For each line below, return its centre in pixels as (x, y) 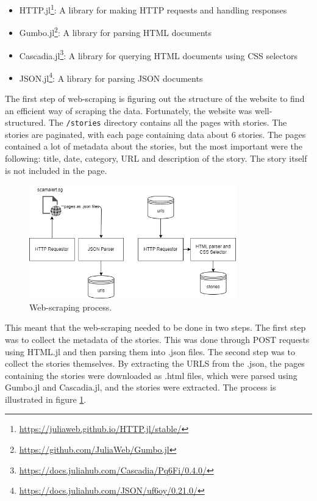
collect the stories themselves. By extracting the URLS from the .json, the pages (155, 363)
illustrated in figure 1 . (46, 399)
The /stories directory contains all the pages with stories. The (168, 122)
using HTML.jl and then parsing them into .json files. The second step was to (150, 351)
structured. (26, 122)
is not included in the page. (56, 170)
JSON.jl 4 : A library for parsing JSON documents (111, 77)
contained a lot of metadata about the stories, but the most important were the (154, 146)
